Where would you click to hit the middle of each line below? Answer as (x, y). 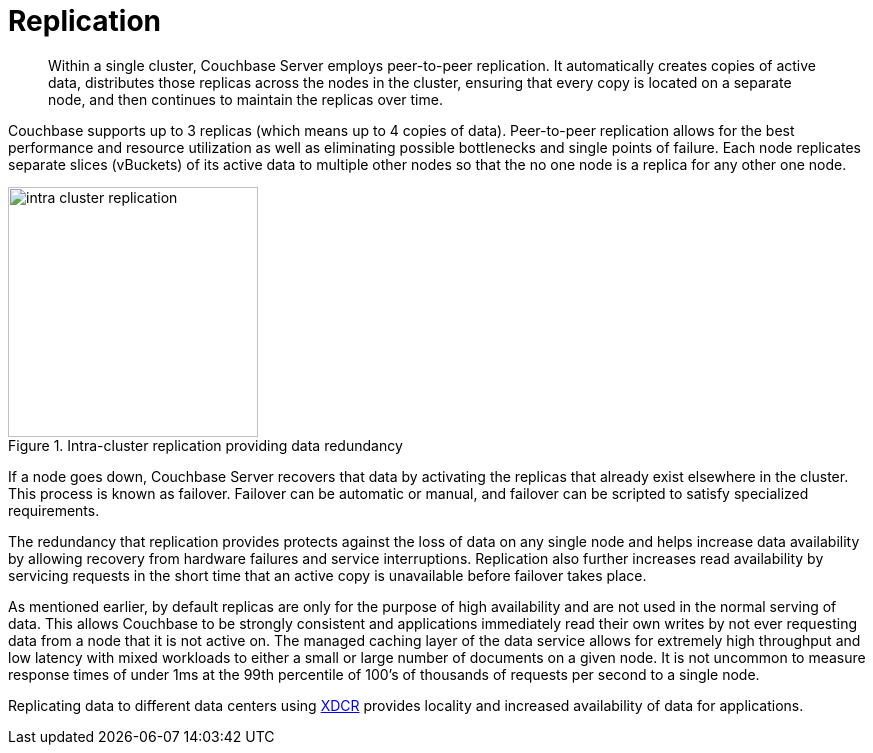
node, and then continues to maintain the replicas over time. (245, 99)
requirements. (54, 510)
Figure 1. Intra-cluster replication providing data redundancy (205, 445)
